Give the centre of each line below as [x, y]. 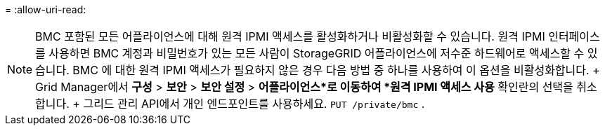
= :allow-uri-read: [46, 9]
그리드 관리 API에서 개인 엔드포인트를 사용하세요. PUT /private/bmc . [254, 104]
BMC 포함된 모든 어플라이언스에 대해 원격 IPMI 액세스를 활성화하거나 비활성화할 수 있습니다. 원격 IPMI [290, 36]
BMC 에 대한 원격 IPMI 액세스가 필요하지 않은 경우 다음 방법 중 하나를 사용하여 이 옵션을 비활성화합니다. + [336, 70]
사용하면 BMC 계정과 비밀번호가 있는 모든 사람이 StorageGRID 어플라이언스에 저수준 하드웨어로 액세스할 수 [317, 53]
